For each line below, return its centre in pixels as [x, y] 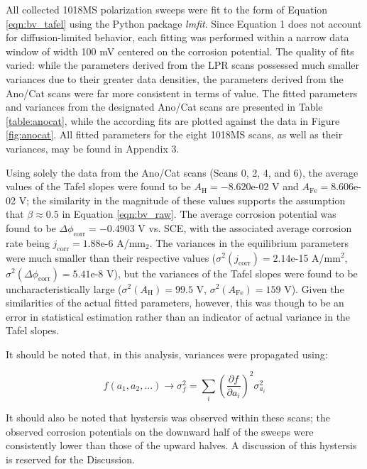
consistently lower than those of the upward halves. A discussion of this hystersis [181, 445]
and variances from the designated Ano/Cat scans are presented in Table [164, 107]
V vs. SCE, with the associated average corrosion [245, 227]
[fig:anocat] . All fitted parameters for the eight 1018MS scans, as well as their [174, 134]
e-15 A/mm [316, 257]
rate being [28, 242]
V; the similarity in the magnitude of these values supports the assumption [182, 200]
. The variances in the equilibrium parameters [249, 242]
